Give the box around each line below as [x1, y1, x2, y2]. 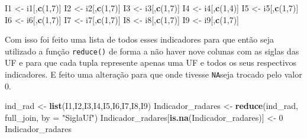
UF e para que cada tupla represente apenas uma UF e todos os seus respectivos [5, 56, 297, 69]
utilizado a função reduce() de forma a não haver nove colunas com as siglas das [5, 44, 299, 57]
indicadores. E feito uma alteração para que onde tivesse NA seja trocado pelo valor [5, 68, 302, 81]
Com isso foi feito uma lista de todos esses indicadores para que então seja [5, 33, 274, 46]
